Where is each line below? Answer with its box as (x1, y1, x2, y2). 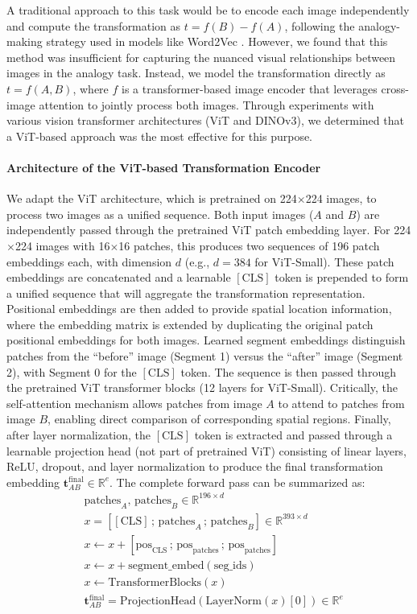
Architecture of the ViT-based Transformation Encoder (6, 159, 321, 175)
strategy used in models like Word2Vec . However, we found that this (46, 33, 388, 50)
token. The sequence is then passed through (180, 363, 396, 380)
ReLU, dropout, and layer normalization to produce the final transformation (6, 458, 383, 475)
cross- (381, 80, 409, 97)
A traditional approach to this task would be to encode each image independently (6, 2, 410, 18)
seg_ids (213, 559, 247, 571)
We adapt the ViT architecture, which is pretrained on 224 (6, 190, 297, 207)
